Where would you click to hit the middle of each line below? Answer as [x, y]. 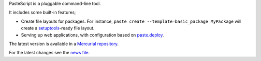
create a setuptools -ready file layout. [58, 28]
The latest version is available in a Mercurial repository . [64, 44]
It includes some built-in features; [42, 13]
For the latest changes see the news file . [49, 53]
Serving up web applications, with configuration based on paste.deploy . [93, 35]
